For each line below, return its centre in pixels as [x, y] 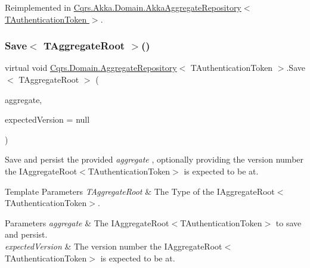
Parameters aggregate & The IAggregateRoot [87, 222]
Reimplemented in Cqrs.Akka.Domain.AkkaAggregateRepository [123, 7]
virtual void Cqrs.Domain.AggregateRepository [91, 68]
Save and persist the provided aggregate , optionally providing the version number [154, 159]
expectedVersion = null [47, 119]
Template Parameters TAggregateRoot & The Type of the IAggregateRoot [140, 191]
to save [289, 222]
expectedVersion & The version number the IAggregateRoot [114, 246]
